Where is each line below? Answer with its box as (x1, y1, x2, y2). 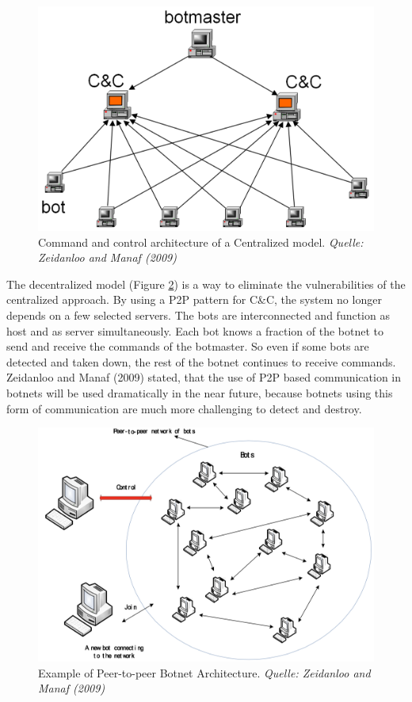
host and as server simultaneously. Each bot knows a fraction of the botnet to (6, 322, 383, 339)
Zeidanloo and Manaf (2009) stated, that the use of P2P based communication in (6, 369, 402, 386)
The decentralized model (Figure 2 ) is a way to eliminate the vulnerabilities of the (6, 275, 406, 292)
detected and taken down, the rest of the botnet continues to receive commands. (6, 353, 396, 370)
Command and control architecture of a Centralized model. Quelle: (38, 233, 364, 250)
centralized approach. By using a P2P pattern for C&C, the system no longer (6, 291, 382, 308)
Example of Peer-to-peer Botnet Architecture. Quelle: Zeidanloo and (38, 664, 371, 681)
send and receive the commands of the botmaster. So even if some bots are (6, 338, 369, 355)
